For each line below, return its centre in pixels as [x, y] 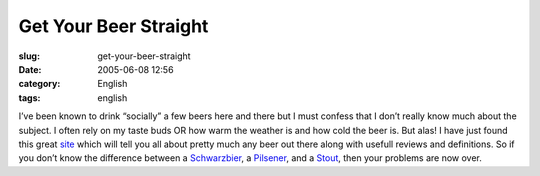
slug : [29, 56]
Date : [30, 69]
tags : [29, 97]
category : [39, 84]
